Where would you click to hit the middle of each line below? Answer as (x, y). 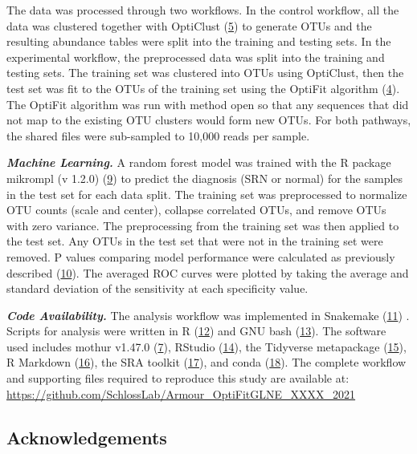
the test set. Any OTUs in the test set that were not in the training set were (195, 241)
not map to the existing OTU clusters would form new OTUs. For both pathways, (209, 120)
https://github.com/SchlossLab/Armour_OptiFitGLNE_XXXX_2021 (181, 393)
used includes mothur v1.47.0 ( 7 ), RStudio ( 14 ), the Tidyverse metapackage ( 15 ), (206, 346)
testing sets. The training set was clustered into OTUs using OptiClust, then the (205, 73)
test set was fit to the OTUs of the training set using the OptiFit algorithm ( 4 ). (203, 88)
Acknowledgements (87, 437)
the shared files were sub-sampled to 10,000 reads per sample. (158, 135)
